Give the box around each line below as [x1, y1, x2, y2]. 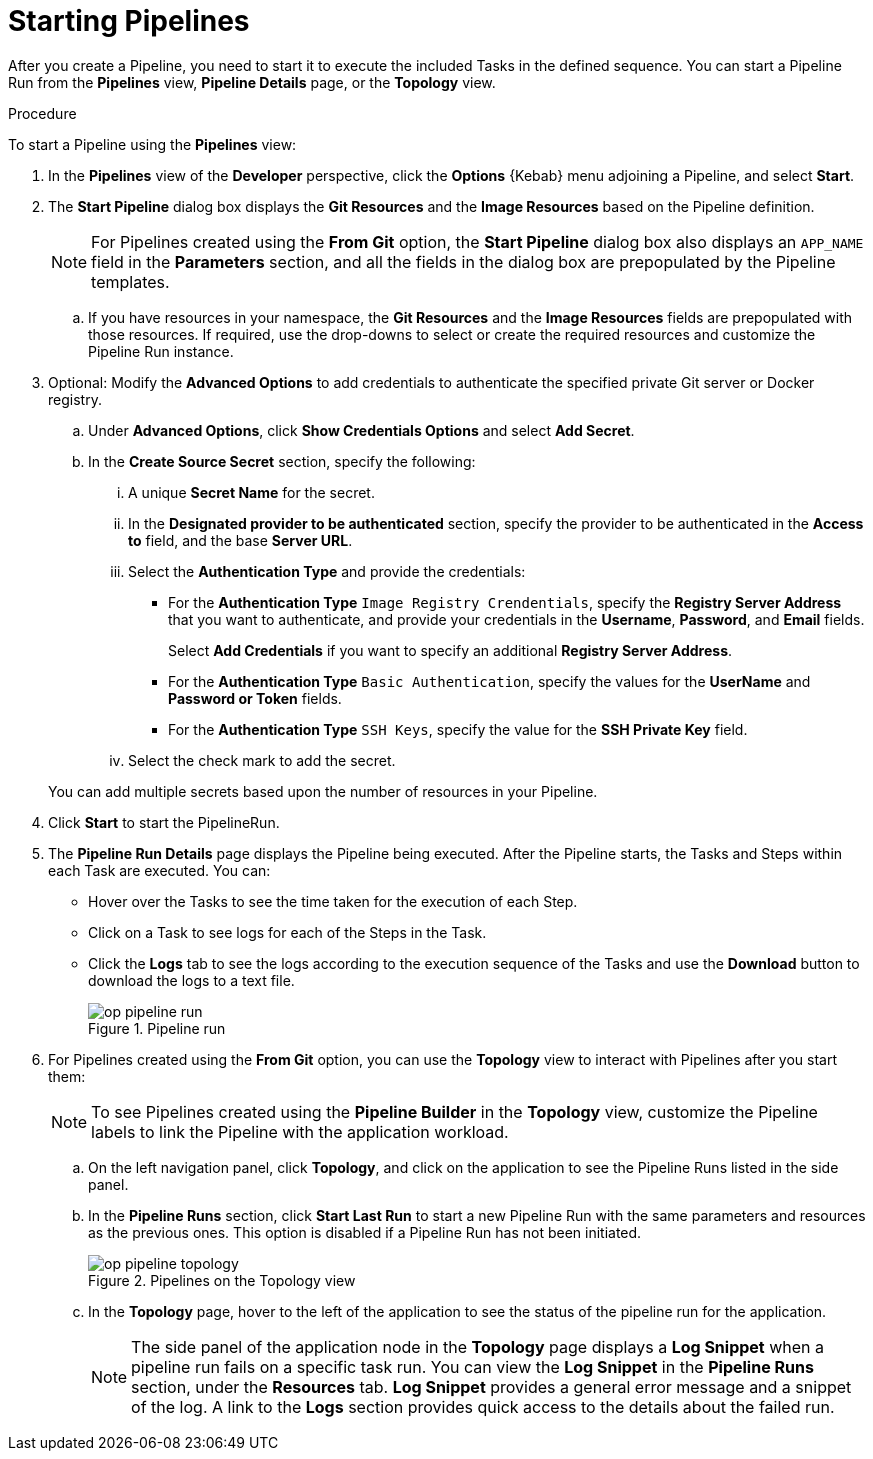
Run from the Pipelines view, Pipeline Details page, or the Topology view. [8, 73, 496, 91]
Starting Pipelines [8, 4, 250, 38]
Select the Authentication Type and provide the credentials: [128, 562, 526, 580]
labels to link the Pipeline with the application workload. [91, 1121, 509, 1142]
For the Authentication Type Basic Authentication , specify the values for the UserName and [168, 672, 811, 690]
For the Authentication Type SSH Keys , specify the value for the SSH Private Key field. [168, 720, 748, 738]
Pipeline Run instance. [88, 342, 234, 360]
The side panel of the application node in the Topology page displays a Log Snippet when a [131, 1336, 825, 1357]
